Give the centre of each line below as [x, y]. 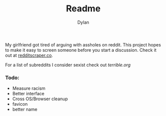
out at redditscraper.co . [29, 55]
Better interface [28, 94]
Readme [83, 9]
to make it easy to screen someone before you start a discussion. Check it [81, 50]
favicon [20, 104]
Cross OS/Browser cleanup [40, 99]
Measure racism [29, 88]
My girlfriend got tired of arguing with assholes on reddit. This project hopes [83, 44]
